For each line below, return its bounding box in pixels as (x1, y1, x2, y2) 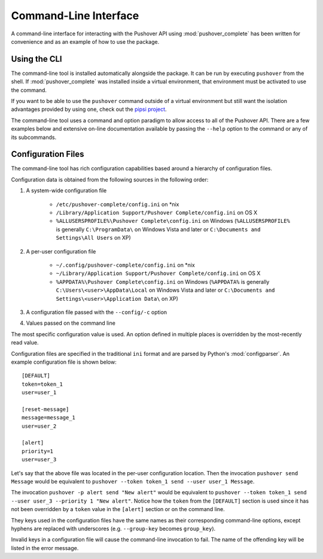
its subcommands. (11, 134, 57, 141)
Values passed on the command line (26, 319, 116, 327)
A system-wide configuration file (26, 187, 107, 194)
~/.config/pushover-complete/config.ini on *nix (56, 261, 196, 268)
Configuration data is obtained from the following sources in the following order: (11, 176, 209, 183)
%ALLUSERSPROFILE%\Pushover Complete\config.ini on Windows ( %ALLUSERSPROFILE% (56, 217, 290, 225)
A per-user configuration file (26, 247, 96, 255)
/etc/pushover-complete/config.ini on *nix (56, 201, 179, 208)
